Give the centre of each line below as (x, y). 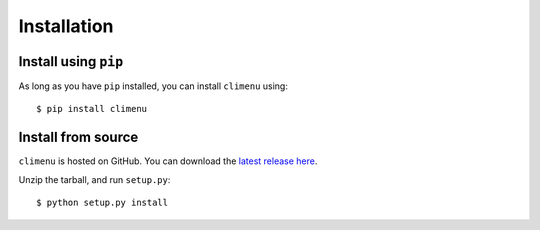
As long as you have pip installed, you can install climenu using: (153, 86)
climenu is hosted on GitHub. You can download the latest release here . (168, 161)
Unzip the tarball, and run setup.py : (94, 179)
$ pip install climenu (92, 109)
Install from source (78, 137)
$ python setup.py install (102, 203)
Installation (66, 26)
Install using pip (71, 61)
